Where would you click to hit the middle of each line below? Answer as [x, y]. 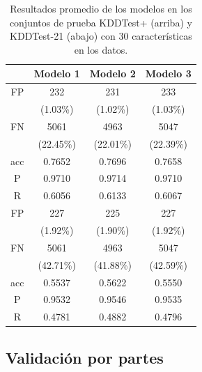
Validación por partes [85, 357]
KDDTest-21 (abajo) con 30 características [101, 36]
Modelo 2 [112, 73]
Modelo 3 [168, 73]
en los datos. [101, 49]
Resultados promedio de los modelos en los [101, 8]
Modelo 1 [57, 73]
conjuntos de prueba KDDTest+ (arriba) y [101, 22]
